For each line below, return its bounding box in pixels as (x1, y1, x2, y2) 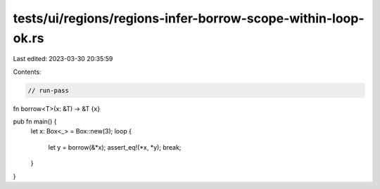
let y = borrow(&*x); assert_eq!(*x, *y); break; (48, 143, 182, 151)
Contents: (13, 67, 42, 76)
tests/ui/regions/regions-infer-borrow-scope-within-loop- (13, 11, 365, 26)
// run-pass (27, 86, 70, 94)
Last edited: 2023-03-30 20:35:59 (13, 55, 113, 63)
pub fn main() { (13, 117, 57, 126)
